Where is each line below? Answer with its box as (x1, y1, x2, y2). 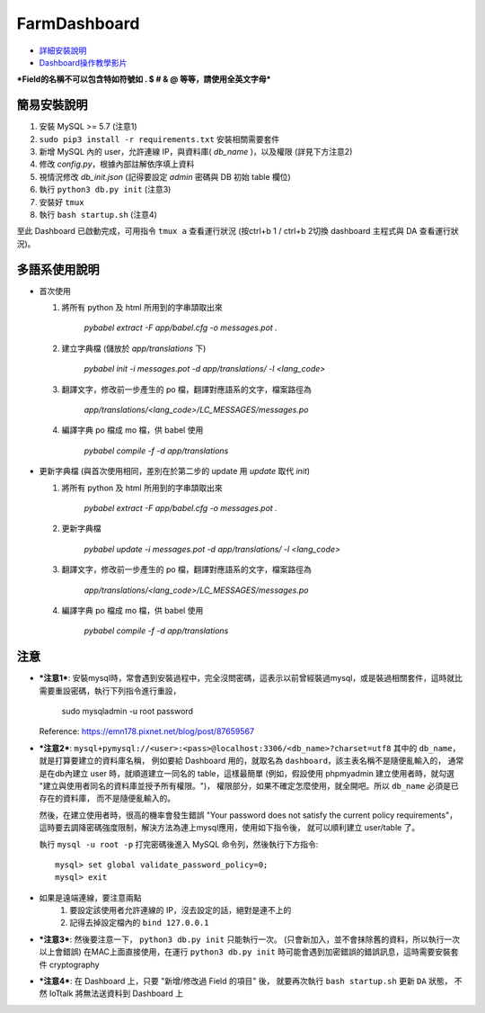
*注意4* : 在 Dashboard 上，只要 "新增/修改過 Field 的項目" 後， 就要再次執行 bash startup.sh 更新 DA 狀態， (39, 976, 453, 987)
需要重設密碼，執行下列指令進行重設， (39, 685, 181, 696)
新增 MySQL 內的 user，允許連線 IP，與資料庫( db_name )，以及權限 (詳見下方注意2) (39, 147, 353, 157)
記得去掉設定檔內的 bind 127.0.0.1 (69, 918, 209, 928)
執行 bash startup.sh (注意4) (39, 209, 157, 220)
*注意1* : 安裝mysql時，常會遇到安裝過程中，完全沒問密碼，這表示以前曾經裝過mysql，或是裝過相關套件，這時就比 (39, 673, 463, 684)
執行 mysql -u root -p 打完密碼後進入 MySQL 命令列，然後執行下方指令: (39, 838, 319, 849)
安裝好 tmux (39, 196, 84, 207)
